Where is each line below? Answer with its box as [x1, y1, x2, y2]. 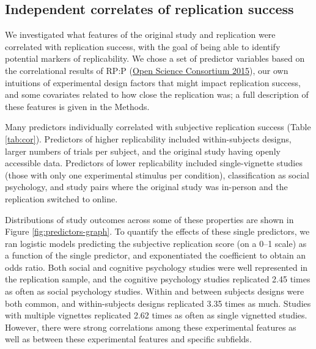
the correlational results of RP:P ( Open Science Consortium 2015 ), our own [5, 64, 288, 76]
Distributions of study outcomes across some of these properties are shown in [5, 213, 294, 226]
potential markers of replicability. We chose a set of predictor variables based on [5, 52, 305, 65]
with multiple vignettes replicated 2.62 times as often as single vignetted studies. [5, 309, 307, 321]
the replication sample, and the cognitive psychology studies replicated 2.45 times [5, 273, 310, 285]
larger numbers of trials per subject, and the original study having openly [5, 144, 281, 157]
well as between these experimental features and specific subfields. [5, 332, 252, 345]
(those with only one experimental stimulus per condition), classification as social [5, 168, 310, 181]
